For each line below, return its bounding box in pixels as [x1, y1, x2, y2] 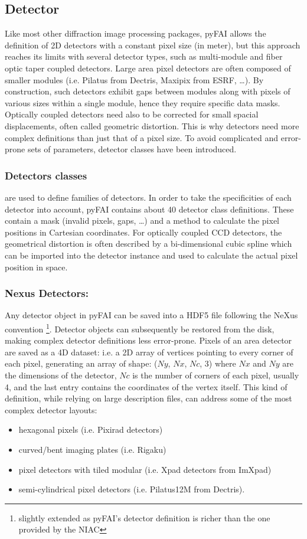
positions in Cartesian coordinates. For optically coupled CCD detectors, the [5, 226, 282, 238]
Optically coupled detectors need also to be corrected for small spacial [5, 108, 259, 120]
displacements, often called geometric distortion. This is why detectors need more [5, 119, 299, 132]
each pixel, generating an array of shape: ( [5, 357, 158, 370]
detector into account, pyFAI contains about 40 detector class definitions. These [5, 202, 294, 215]
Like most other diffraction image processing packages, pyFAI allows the [5, 27, 266, 40]
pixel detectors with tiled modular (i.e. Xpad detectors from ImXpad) [18, 463, 272, 475]
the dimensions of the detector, [5, 368, 117, 381]
